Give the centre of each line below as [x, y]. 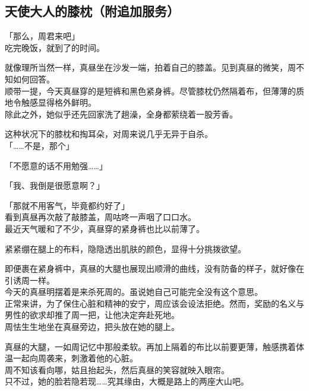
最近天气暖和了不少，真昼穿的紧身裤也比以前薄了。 [105, 228]
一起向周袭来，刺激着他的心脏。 [75, 358]
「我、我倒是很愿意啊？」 [55, 185]
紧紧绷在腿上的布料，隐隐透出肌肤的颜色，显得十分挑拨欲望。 [125, 248]
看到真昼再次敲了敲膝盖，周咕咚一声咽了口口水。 [100, 217]
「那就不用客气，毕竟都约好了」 [67, 205]
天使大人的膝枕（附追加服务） [92, 11]
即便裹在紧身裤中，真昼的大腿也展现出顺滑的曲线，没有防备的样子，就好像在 [154, 268]
